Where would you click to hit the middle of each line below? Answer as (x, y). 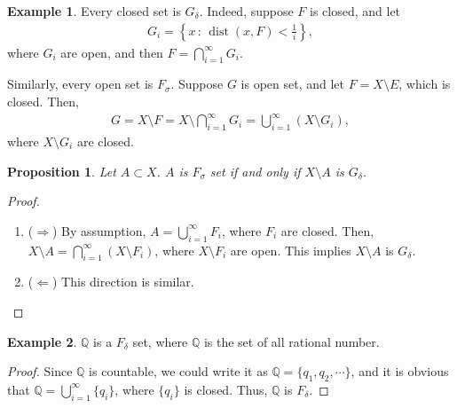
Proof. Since (40, 371)
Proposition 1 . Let (62, 171)
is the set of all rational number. (292, 341)
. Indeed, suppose (246, 11)
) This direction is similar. (123, 282)
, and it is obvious (400, 371)
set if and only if (255, 171)
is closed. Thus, (226, 389)
